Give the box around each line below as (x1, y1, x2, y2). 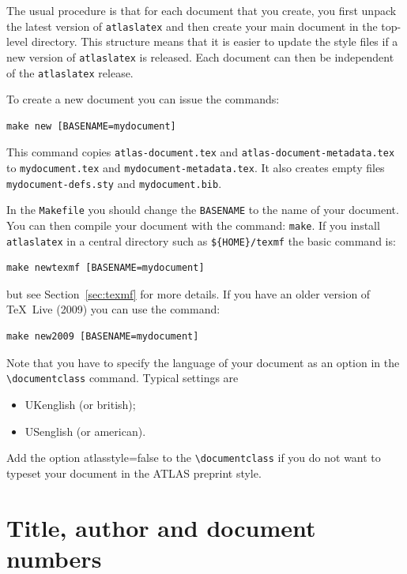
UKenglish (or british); (24, 396, 136, 412)
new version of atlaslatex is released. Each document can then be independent (6, 48, 394, 65)
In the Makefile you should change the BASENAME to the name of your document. (6, 201, 399, 218)
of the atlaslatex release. (6, 64, 134, 81)
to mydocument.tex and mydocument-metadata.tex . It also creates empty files (6, 159, 385, 175)
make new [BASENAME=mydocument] (6, 120, 176, 132)
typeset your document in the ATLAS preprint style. (6, 464, 262, 481)
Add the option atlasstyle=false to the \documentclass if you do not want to (6, 449, 381, 466)
